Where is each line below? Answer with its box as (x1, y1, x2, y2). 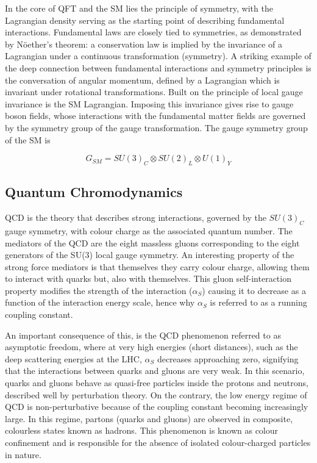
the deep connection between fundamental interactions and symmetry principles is (5, 61, 312, 74)
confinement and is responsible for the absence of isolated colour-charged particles (5, 436, 311, 449)
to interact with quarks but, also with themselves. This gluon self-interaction (5, 272, 291, 285)
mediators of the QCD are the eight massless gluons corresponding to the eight (5, 236, 300, 249)
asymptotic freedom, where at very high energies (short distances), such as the (5, 340, 298, 353)
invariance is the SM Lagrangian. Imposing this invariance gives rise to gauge (5, 97, 294, 110)
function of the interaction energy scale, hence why (5, 296, 195, 309)
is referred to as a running (210, 296, 307, 309)
